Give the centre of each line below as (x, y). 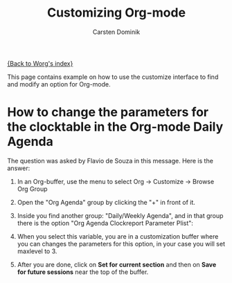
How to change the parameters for (108, 112)
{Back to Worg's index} (40, 63)
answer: (19, 168)
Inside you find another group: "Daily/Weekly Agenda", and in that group (120, 215)
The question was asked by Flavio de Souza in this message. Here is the (110, 161)
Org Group (32, 189)
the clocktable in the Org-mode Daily (115, 127)
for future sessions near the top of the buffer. (83, 272)
